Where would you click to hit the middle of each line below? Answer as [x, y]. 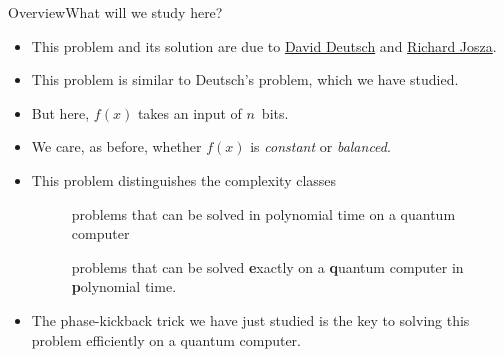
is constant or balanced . [320, 146]
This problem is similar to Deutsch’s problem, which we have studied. [245, 79]
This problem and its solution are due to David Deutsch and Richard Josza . [264, 45]
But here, [60, 112]
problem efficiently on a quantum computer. [166, 339]
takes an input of [189, 112]
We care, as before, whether [116, 146]
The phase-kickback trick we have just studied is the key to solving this [250, 319]
